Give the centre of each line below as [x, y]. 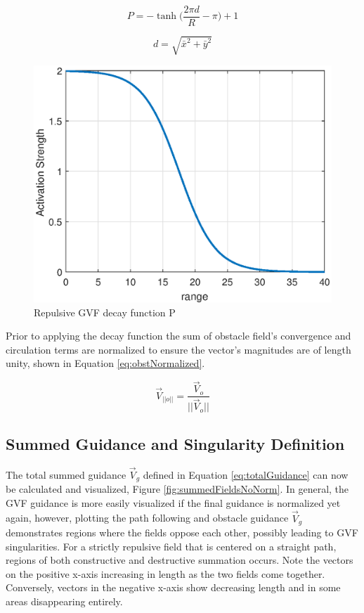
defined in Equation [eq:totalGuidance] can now [246, 474]
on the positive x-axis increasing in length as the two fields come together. [165, 573]
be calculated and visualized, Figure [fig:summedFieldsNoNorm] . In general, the [177, 489]
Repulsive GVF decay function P [105, 312]
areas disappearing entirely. [64, 601]
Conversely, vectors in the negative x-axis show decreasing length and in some [173, 587]
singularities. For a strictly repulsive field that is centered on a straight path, [171, 546]
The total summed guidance [66, 474]
